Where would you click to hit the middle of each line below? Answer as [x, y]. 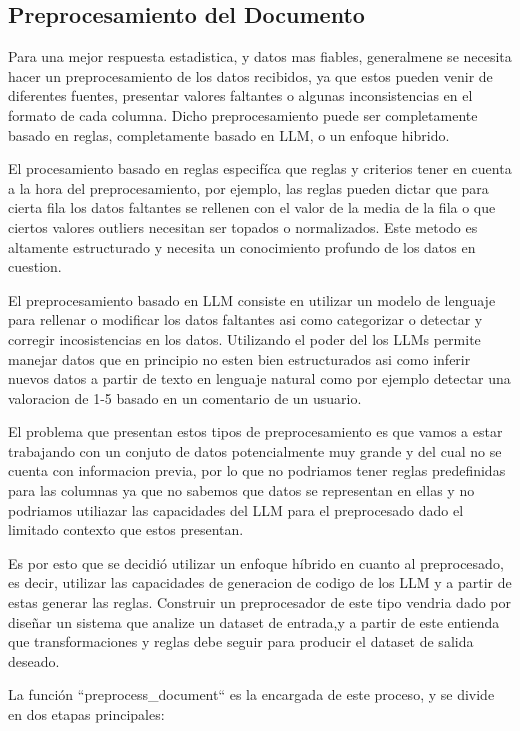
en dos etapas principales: [86, 714]
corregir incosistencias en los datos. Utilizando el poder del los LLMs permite [244, 338]
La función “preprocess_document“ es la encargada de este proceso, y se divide [251, 694]
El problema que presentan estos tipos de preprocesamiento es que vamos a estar [255, 431]
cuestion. [35, 266]
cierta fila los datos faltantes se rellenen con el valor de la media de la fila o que [252, 207]
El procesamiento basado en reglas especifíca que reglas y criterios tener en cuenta [260, 168]
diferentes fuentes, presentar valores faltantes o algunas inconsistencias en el [240, 95]
